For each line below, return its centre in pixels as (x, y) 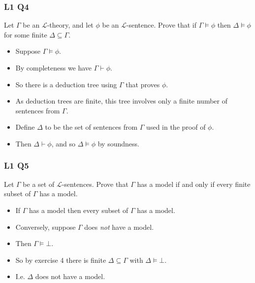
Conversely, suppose (46, 227)
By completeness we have (54, 68)
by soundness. (118, 143)
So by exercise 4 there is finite (61, 260)
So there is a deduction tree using (66, 84)
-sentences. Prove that (95, 184)
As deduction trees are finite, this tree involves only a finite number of (121, 101)
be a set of (39, 184)
